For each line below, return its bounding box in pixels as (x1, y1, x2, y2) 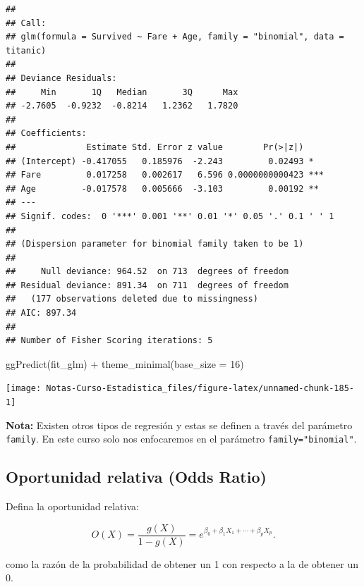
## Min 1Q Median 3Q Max (6, 87, 238, 97)
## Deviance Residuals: (6, 73, 117, 83)
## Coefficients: (6, 128, 87, 139)
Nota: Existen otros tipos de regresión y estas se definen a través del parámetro (6, 417, 353, 432)
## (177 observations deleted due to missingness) (6, 294, 258, 304)
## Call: (6, 18, 47, 28)
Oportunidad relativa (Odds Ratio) (6, 466, 267, 488)
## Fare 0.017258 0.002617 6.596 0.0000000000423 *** (6, 170, 324, 180)
